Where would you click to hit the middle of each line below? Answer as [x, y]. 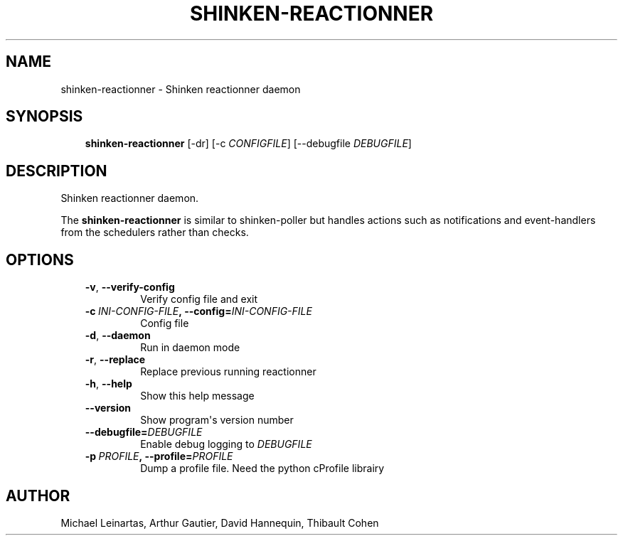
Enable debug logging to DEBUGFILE [226, 444]
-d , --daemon [118, 336]
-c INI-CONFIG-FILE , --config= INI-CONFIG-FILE [198, 311]
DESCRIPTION [57, 171]
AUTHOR [38, 496]
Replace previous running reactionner [228, 372]
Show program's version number [217, 420]
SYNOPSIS [44, 117]
